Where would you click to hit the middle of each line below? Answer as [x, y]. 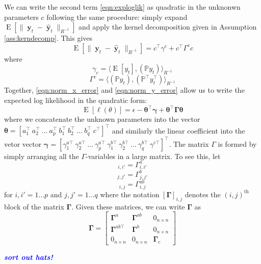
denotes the [203, 194]
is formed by [237, 143]
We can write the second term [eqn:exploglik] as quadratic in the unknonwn [122, 7]
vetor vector [23, 143]
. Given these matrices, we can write [128, 206]
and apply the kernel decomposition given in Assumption [168, 27]
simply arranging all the [42, 156]
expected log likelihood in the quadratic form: [76, 100]
